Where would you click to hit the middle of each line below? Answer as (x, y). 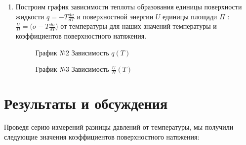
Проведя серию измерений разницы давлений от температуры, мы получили (119, 127)
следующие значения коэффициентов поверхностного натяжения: (102, 136)
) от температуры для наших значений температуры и (136, 26)
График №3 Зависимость (72, 69)
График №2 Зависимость (72, 52)
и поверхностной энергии (115, 16)
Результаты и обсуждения (86, 103)
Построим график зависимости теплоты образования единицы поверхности (129, 6)
